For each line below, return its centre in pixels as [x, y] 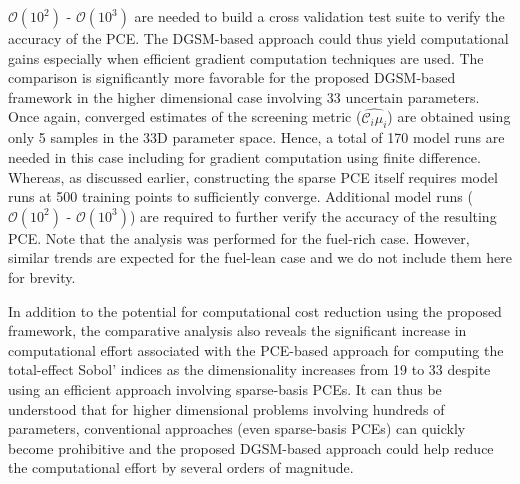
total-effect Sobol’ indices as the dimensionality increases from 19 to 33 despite [249, 369]
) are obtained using [449, 116]
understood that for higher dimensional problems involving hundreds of [226, 408]
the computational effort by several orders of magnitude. [181, 467]
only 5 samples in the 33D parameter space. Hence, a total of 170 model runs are [256, 137]
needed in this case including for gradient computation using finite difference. [244, 156]
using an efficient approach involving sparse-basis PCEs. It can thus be [225, 388]
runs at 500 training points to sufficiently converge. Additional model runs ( [240, 196]
